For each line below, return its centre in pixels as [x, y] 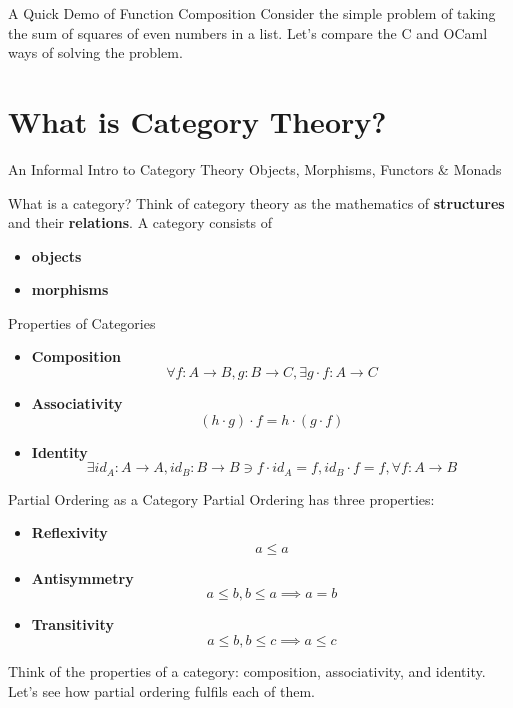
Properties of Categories [82, 322]
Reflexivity [69, 532]
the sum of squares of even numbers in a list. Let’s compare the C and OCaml [248, 32]
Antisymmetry [82, 577]
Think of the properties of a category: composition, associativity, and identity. [247, 671]
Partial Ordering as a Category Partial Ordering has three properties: [221, 498]
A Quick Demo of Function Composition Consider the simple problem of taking [252, 13]
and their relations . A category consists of [140, 222]
